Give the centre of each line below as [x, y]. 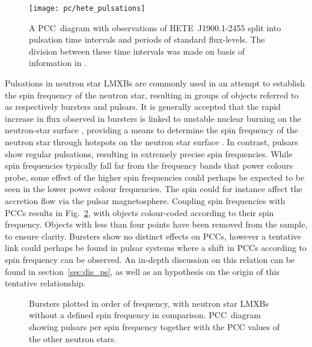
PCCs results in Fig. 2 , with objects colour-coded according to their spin [139, 212]
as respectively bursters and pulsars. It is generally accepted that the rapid [143, 107]
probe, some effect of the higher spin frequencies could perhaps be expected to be [155, 177]
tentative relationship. [45, 283]
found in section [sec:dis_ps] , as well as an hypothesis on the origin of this [142, 271]
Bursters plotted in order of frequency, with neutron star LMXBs [149, 303]
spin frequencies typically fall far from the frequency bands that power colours [149, 165]
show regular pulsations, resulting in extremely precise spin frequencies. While [149, 153]
